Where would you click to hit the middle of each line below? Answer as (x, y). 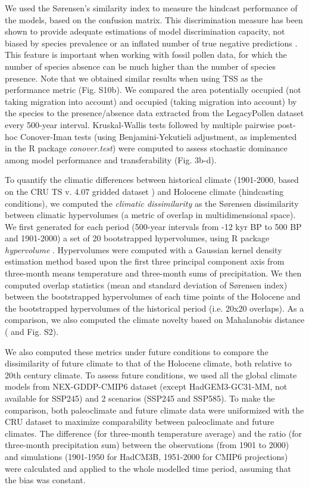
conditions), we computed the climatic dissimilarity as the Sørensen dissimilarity (152, 203)
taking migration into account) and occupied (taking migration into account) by (151, 101)
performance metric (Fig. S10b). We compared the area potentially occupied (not (153, 90)
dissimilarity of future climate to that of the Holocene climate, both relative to (148, 363)
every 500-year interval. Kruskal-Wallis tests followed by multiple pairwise (140, 124)
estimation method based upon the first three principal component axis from (145, 261)
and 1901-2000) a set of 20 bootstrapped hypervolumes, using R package (137, 238)
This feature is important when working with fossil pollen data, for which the (146, 55)
